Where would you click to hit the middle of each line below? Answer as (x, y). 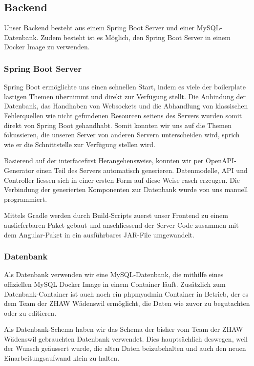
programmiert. (26, 199)
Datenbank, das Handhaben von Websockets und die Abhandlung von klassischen (126, 106)
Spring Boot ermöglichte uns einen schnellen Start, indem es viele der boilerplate (125, 87)
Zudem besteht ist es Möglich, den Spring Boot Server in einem (136, 37)
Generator (19, 170)
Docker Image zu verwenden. (47, 47)
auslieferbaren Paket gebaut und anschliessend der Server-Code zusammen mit (121, 225)
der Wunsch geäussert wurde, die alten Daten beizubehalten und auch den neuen (125, 348)
